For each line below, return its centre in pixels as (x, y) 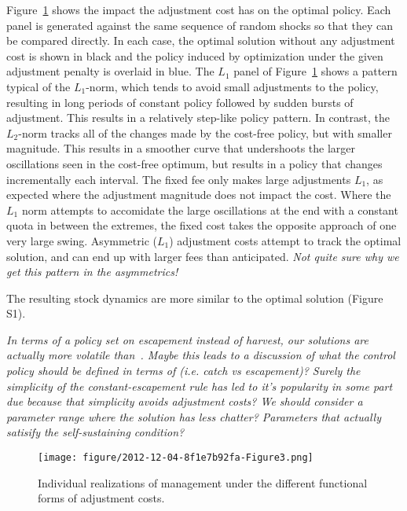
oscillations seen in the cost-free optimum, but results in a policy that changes (194, 163)
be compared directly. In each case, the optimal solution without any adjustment (201, 40)
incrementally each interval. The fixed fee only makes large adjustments (179, 179)
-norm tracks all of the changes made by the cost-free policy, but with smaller (205, 132)
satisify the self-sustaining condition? (95, 432)
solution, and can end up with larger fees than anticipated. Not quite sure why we (203, 256)
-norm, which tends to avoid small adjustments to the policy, (232, 86)
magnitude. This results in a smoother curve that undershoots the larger (181, 148)
